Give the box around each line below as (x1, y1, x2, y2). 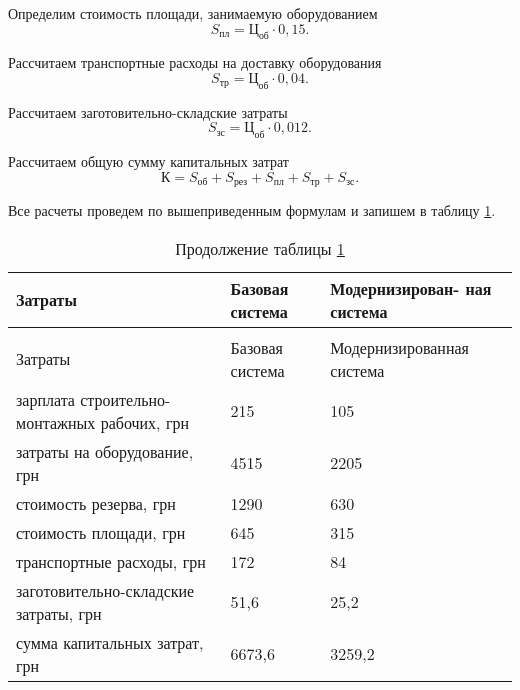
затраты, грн (16, 601, 102, 625)
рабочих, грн (100, 410, 190, 434)
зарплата (16, 387, 75, 411)
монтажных (16, 410, 96, 434)
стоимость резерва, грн (16, 491, 176, 515)
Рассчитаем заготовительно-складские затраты (8, 101, 288, 122)
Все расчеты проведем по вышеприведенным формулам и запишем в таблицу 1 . (8, 200, 496, 221)
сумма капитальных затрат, (16, 630, 204, 654)
